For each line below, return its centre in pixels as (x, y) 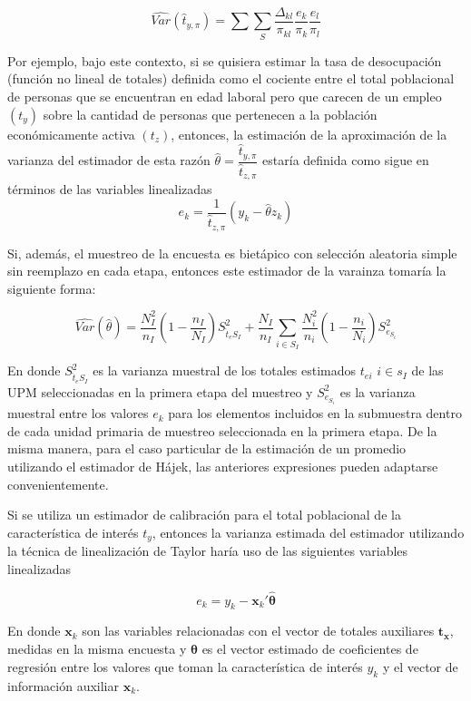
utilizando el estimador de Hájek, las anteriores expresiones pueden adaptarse (223, 466)
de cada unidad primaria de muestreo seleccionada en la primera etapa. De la (222, 430)
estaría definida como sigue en (346, 160)
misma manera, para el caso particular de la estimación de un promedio (207, 448)
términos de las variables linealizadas (110, 189)
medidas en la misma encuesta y (97, 649)
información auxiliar (64, 685)
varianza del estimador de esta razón (109, 160)
